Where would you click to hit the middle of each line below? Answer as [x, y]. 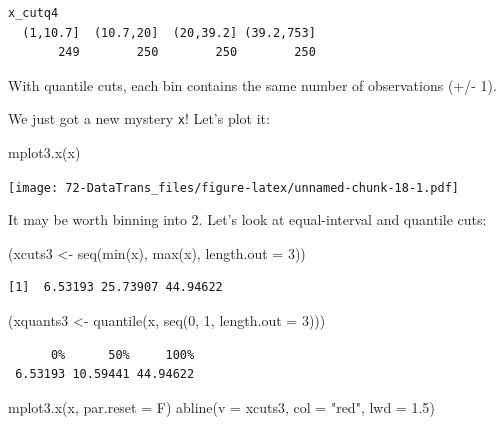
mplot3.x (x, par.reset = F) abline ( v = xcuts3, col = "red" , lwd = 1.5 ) [221, 406]
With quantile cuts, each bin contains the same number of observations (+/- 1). [252, 84]
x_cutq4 [33, 13]
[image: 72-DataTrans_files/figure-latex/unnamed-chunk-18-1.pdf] [234, 187]
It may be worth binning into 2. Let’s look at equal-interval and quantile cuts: [247, 219]
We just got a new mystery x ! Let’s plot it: [139, 118]
